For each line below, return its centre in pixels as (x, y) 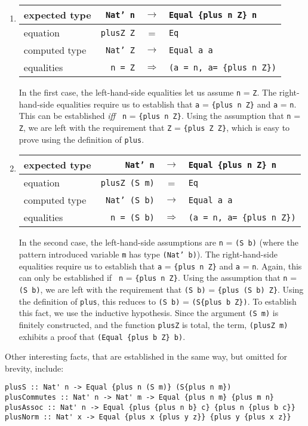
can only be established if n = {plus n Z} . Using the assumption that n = (158, 278)
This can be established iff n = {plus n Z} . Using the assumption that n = (160, 116)
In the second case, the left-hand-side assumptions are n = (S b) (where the (158, 242)
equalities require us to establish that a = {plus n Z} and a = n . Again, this (160, 266)
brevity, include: (34, 368)
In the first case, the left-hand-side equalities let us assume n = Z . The (148, 92)
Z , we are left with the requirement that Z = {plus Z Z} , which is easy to (154, 127)
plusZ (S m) (127, 183)
